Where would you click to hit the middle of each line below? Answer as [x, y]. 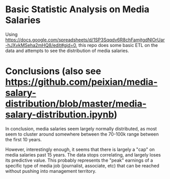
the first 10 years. [23, 139]
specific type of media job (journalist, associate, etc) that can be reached [82, 165]
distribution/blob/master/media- [76, 104]
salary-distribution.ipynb [59, 114]
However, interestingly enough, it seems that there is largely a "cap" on [80, 149]
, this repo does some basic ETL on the [117, 45]
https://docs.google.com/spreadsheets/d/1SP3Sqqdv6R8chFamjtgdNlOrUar [85, 40]
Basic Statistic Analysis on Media [77, 9]
